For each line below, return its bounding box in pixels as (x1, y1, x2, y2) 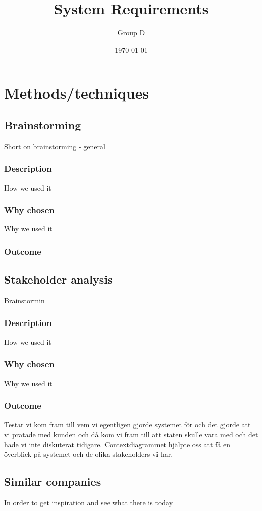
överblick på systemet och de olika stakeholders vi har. (4, 449, 173, 459)
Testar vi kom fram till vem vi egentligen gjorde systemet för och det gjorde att (4, 419, 251, 430)
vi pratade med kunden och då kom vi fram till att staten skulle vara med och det (4, 429, 258, 439)
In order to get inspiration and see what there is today (4, 497, 173, 507)
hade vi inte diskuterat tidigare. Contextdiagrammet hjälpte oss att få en (4, 439, 230, 449)
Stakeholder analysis (4, 271, 113, 287)
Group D (117, 27, 145, 38)
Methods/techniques (4, 82, 149, 103)
